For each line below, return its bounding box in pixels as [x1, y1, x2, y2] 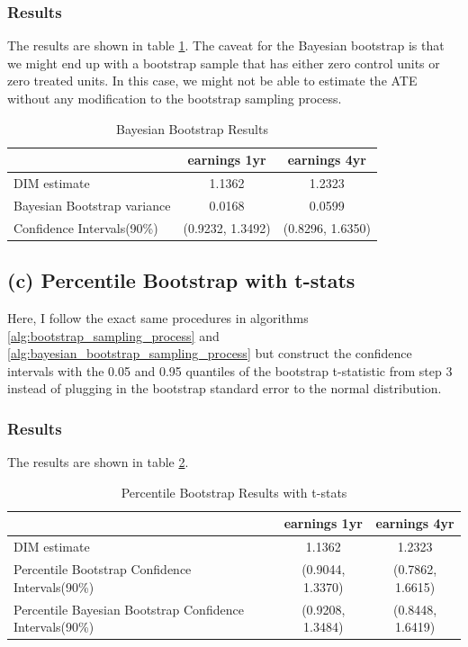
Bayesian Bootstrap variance [13, 195, 171, 214]
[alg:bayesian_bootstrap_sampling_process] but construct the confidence [7, 344, 412, 363]
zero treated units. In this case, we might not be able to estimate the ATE [7, 71, 418, 90]
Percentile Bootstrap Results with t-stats [121, 482, 347, 501]
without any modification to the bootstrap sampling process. [7, 89, 342, 107]
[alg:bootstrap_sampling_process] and [7, 326, 220, 345]
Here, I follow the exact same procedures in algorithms [7, 309, 309, 328]
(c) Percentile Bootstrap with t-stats [7, 266, 355, 294]
